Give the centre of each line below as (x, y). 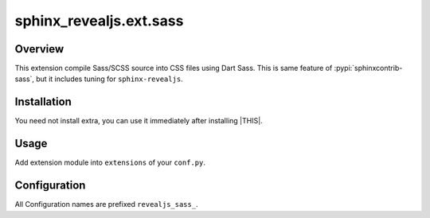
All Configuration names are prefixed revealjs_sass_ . (106, 204)
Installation (43, 102)
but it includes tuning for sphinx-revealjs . (109, 79)
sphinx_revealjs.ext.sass (99, 21)
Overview (39, 49)
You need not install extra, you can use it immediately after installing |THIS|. (139, 121)
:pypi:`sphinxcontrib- (368, 68)
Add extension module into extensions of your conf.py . (110, 162)
